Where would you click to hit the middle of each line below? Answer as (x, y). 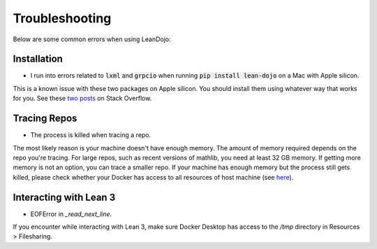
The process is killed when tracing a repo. (91, 135)
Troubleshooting (62, 18)
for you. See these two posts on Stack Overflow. (82, 99)
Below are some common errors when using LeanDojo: (92, 39)
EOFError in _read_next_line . (71, 214)
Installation (38, 59)
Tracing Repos (45, 119)
